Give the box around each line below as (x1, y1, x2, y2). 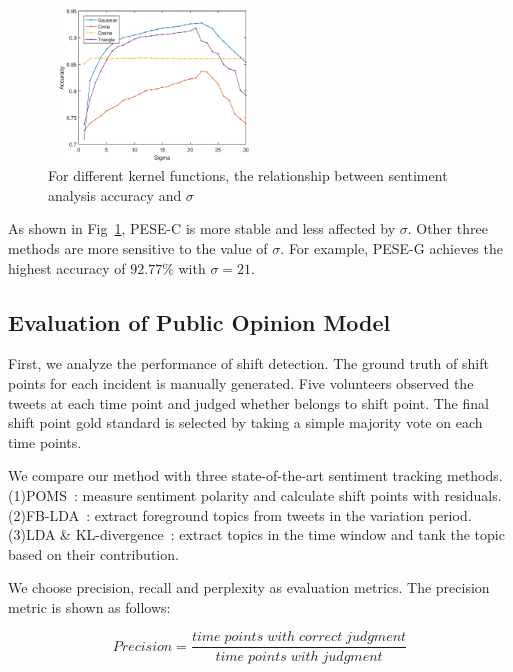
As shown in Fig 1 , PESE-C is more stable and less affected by (8, 218, 396, 239)
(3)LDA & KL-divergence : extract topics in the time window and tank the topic (8, 524, 505, 545)
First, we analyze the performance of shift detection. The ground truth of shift (8, 353, 489, 374)
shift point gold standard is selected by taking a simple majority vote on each (8, 412, 483, 433)
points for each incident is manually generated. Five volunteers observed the (8, 372, 474, 393)
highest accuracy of (8, 257, 126, 278)
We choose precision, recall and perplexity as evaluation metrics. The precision (8, 577, 490, 598)
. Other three (407, 218, 488, 239)
